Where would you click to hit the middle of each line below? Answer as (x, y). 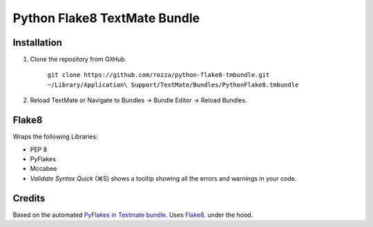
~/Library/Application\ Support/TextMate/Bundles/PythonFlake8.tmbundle (173, 84)
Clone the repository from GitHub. (78, 60)
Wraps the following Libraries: (55, 137)
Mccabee (44, 169)
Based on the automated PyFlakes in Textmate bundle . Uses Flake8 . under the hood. (133, 215)
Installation (37, 43)
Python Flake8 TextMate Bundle (106, 18)
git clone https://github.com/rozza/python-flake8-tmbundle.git (159, 75)
